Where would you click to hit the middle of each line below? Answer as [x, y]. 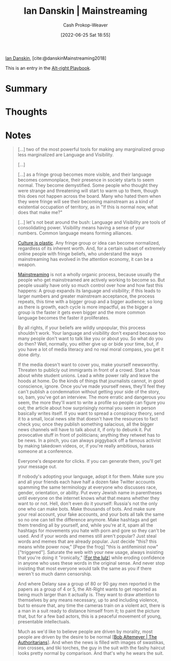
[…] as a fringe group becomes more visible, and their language [84, 175]
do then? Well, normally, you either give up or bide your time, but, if [88, 344]
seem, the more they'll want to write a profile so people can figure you [91, 403]
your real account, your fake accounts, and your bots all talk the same [91, 514]
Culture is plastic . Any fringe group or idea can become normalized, [89, 243]
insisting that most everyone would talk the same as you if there [84, 569]
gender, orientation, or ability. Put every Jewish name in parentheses [90, 493]
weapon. [27, 265]
